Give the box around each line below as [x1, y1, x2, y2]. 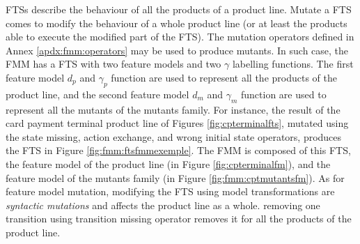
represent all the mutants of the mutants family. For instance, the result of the [6, 102, 341, 116]
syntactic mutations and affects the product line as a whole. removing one [6, 197, 320, 212]
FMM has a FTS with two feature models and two [6, 56, 221, 71]
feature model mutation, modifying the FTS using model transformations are [6, 184, 335, 199]
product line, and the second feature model [6, 86, 189, 101]
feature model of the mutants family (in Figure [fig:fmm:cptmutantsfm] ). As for [6, 170, 345, 185]
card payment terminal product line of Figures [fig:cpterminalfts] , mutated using [6, 116, 349, 130]
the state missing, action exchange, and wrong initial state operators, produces [6, 129, 342, 144]
